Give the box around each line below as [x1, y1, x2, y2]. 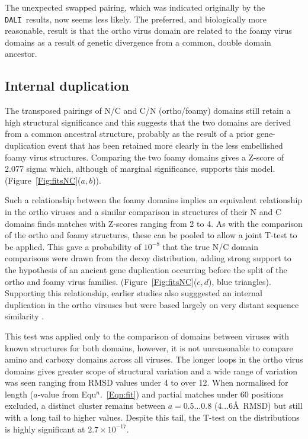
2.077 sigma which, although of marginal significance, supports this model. [5, 162, 275, 175]
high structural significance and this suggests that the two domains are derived [5, 116, 291, 128]
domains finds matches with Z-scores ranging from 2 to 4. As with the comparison [5, 217, 303, 229]
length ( [5, 387, 34, 400]
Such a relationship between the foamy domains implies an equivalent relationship [5, 194, 303, 206]
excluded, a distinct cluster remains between [5, 399, 165, 412]
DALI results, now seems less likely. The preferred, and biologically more [5, 12, 267, 25]
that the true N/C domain [162, 240, 259, 252]
